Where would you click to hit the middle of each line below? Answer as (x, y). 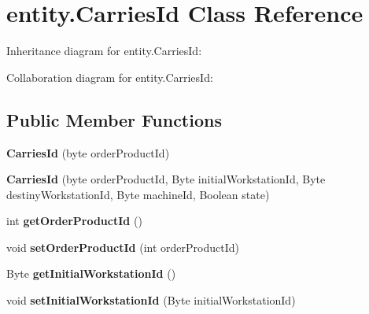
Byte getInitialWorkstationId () (91, 273)
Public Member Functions (114, 119)
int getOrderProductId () (74, 221)
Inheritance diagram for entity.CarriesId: (104, 51)
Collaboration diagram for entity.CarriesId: (110, 77)
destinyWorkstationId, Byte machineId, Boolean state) (138, 194)
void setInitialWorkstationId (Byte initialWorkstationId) (151, 300)
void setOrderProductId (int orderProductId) (123, 247)
